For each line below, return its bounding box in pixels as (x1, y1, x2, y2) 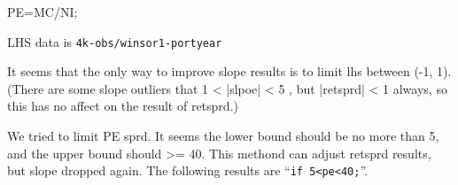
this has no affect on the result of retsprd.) (7, 96, 238, 115)
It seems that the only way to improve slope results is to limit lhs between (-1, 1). (7, 62, 452, 81)
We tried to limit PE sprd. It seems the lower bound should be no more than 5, (7, 127, 439, 145)
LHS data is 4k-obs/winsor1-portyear (7, 32, 222, 50)
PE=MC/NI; (7, 3, 78, 20)
